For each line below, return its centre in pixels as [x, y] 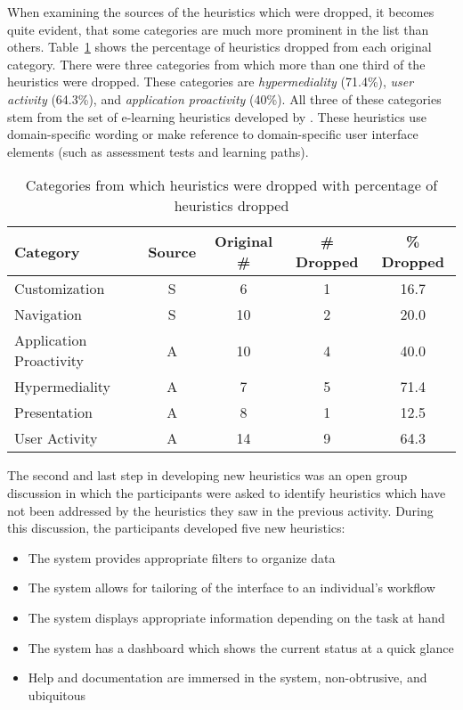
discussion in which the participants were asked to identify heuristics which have [227, 492]
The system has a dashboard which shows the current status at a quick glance [241, 647]
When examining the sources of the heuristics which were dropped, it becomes [221, 12]
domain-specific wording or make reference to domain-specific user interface [213, 134]
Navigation [49, 314]
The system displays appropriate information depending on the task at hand [236, 617]
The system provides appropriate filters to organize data [182, 557]
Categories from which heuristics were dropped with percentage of [231, 185]
